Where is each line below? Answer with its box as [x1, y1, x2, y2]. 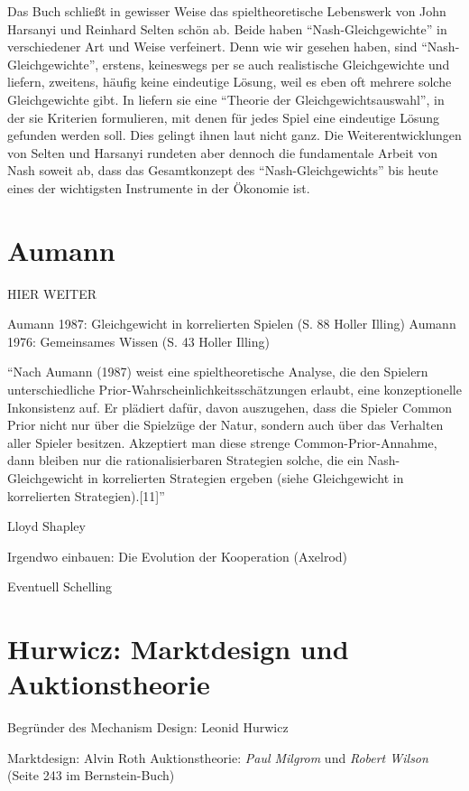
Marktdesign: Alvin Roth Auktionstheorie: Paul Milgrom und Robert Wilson [7, 748, 428, 767]
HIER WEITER [7, 284, 97, 302]
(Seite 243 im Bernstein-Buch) [7, 766, 175, 785]
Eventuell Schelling [7, 577, 113, 596]
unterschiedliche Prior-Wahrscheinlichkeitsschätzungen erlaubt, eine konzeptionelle [7, 380, 462, 399]
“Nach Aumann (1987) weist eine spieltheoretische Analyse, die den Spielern [7, 362, 428, 381]
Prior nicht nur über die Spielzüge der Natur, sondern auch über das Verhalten [7, 415, 444, 434]
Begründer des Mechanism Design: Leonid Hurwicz [7, 718, 289, 737]
